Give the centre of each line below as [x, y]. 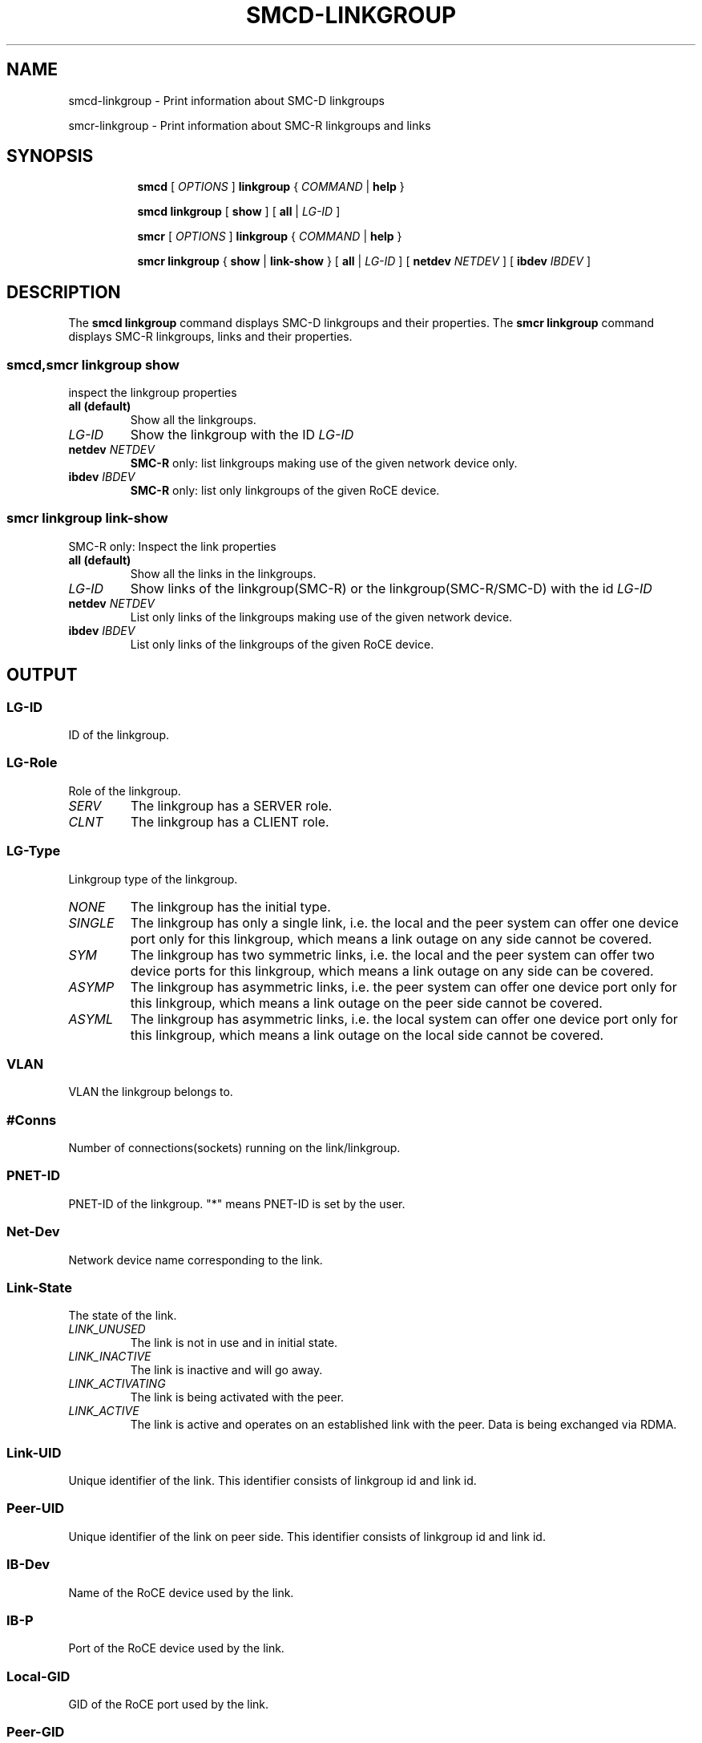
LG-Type [34, 851]
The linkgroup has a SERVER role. [231, 805]
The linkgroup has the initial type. [230, 906]
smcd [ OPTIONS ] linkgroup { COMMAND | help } [271, 187]
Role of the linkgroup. [125, 791]
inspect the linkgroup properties [153, 393]
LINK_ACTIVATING [117, 1384]
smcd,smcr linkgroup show [93, 364]
